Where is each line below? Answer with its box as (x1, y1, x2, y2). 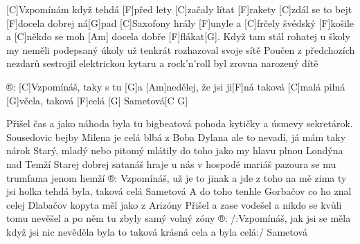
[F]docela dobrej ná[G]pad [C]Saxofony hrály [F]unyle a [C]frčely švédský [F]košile (6, 15, 354, 30)
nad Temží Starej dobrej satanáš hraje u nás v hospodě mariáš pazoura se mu (6, 156, 336, 171)
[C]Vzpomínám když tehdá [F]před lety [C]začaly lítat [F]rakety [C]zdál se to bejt (6, 2, 352, 16)
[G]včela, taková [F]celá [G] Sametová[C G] (6, 93, 188, 107)
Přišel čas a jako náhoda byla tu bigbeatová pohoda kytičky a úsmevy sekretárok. (6, 116, 353, 131)
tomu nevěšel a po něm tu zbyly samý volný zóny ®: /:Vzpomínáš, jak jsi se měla (6, 211, 351, 225)
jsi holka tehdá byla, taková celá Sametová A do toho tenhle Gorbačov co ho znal (6, 184, 352, 198)
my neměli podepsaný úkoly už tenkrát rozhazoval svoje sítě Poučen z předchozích (6, 42, 355, 57)
